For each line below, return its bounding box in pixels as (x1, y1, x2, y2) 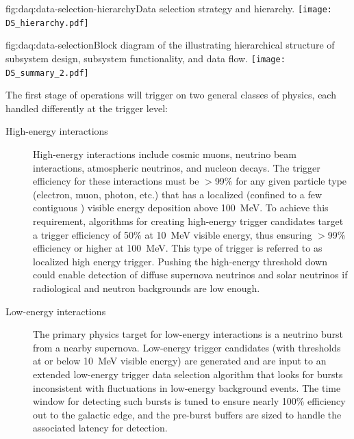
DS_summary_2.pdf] (5, 68, 89, 78)
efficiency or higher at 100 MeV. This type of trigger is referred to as (33, 241, 323, 255)
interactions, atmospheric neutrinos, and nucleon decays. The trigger (33, 160, 320, 174)
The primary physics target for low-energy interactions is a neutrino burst (33, 327, 343, 341)
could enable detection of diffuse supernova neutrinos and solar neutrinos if (33, 267, 348, 282)
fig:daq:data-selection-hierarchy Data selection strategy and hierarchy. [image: (5, 1, 332, 15)
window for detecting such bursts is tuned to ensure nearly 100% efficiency (33, 394, 346, 408)
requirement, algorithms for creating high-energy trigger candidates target (33, 213, 344, 228)
